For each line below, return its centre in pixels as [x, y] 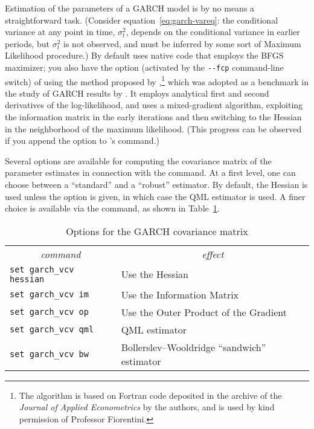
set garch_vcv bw [49, 354]
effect [213, 254]
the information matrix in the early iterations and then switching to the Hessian [153, 117]
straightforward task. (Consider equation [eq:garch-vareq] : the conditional [142, 20]
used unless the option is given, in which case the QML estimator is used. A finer [155, 196]
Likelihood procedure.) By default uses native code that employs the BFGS [144, 55]
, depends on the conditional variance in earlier [213, 32]
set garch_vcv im [49, 295]
